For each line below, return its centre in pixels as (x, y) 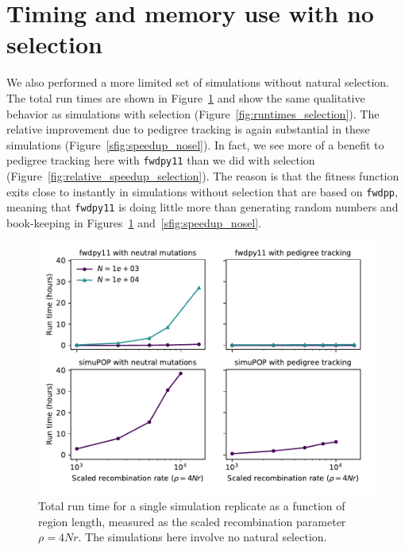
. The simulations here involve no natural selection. (202, 537)
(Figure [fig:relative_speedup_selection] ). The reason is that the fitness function (203, 175)
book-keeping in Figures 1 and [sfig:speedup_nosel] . (134, 222)
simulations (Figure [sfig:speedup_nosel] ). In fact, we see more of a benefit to (195, 144)
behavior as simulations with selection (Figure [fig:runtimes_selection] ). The (193, 113)
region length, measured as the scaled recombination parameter (192, 521)
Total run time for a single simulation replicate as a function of (192, 506)
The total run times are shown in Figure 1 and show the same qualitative (186, 97)
